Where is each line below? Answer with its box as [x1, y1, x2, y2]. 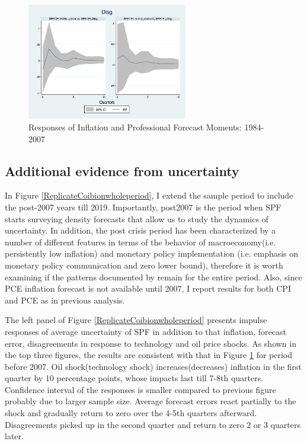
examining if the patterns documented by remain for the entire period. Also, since [5, 270, 302, 283]
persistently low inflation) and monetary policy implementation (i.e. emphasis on [5, 247, 299, 260]
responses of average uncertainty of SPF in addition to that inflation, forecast [5, 325, 286, 337]
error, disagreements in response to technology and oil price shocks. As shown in [5, 337, 296, 349]
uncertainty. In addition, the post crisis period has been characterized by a [5, 224, 276, 237]
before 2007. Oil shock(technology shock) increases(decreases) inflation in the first [5, 360, 302, 372]
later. [5, 430, 24, 442]
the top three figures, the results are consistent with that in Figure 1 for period [5, 349, 293, 361]
